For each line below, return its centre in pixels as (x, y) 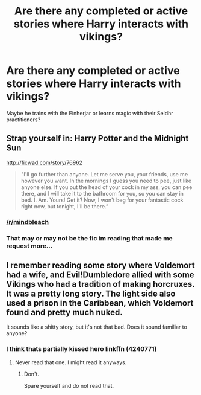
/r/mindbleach (28, 222)
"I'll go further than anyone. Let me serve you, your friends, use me (104, 174)
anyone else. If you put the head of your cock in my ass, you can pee (107, 187)
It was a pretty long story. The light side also (91, 293)
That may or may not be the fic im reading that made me (89, 238)
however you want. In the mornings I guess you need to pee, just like (106, 181)
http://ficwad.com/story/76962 (45, 162)
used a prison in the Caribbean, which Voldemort (100, 303)
